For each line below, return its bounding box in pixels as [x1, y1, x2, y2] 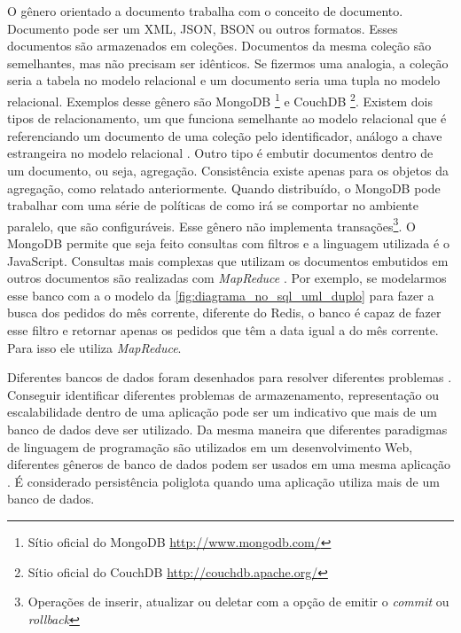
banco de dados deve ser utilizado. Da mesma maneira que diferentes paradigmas [7, 419, 448, 438]
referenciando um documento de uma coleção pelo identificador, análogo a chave [7, 126, 442, 145]
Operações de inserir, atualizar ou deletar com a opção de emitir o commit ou [27, 592, 449, 611]
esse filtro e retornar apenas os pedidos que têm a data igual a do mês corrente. [7, 321, 439, 339]
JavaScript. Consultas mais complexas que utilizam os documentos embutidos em [7, 251, 449, 270]
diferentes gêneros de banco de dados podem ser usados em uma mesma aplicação [7, 455, 450, 473]
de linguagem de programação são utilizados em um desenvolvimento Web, [7, 437, 413, 456]
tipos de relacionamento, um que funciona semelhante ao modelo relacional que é [7, 109, 447, 128]
